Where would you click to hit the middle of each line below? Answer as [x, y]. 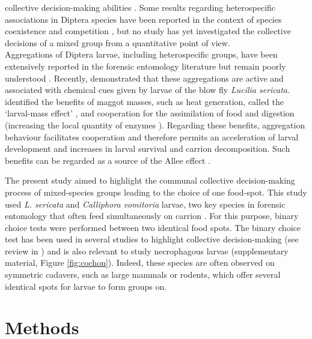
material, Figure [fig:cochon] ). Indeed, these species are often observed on [140, 262]
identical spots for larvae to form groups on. [86, 286]
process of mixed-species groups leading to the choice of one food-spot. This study [156, 192]
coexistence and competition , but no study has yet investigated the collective [148, 31]
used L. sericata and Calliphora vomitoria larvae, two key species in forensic [145, 204]
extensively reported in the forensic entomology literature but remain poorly [145, 66]
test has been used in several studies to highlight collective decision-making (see [152, 239]
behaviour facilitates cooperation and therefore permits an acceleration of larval [152, 136]
